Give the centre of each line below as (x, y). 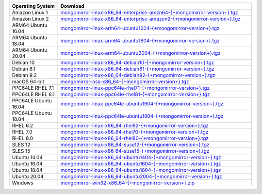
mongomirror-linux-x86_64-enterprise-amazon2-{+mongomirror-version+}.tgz (150, 19)
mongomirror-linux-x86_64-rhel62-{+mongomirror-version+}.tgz (134, 125)
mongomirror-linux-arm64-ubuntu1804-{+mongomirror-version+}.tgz (140, 40)
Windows (23, 183)
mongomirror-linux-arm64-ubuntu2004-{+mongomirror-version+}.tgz (140, 53)
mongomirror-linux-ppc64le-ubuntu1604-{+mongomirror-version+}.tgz (142, 104)
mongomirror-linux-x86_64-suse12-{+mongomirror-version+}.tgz (135, 145)
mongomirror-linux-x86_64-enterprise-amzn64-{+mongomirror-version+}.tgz (149, 12)
